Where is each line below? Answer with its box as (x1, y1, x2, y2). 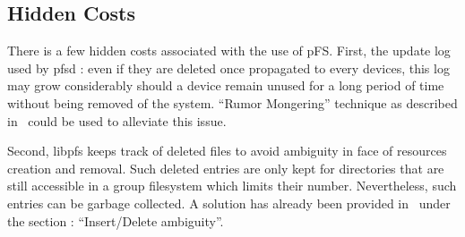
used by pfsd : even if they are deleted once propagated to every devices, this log (7, 58, 450, 77)
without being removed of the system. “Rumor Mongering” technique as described (7, 93, 458, 112)
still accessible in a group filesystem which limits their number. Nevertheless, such (7, 176, 457, 195)
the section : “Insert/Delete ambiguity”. (7, 211, 224, 230)
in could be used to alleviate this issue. (7, 111, 227, 130)
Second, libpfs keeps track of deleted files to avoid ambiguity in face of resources (7, 141, 447, 160)
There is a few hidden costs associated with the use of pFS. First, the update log (7, 41, 451, 60)
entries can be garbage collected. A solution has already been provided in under (7, 193, 451, 212)
